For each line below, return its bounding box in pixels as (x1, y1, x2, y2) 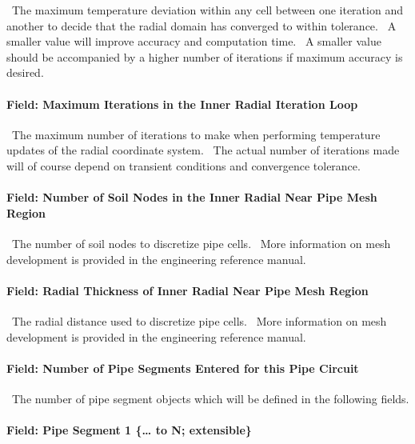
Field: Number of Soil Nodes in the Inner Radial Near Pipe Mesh (6, 189, 377, 206)
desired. (6, 64, 44, 81)
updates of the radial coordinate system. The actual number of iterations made (6, 142, 400, 158)
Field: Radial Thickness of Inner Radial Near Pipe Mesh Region (6, 282, 369, 298)
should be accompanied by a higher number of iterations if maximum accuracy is (6, 48, 403, 65)
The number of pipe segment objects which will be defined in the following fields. (11, 390, 409, 406)
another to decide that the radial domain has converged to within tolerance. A (6, 17, 397, 34)
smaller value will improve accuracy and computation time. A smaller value (6, 33, 381, 50)
